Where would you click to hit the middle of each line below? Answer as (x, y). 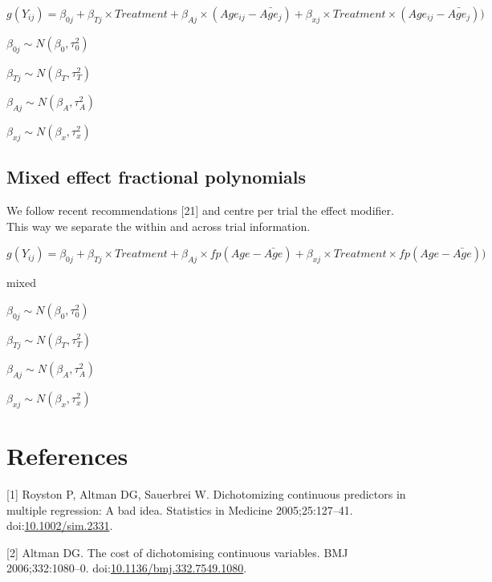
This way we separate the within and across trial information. (159, 226)
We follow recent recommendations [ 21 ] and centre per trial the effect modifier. (200, 210)
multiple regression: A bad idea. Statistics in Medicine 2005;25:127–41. (180, 509)
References (67, 456)
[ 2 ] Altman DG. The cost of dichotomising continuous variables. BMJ (177, 552)
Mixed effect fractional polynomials (157, 177)
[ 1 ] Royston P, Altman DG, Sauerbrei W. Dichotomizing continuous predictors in (206, 494)
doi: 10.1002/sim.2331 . (60, 525)
